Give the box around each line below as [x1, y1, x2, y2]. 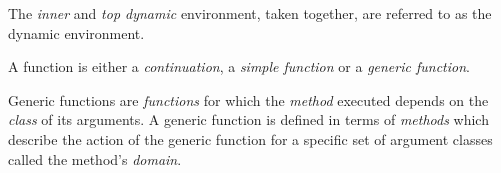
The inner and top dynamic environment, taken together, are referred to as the [8, 3, 492, 23]
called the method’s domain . [8, 148, 182, 169]
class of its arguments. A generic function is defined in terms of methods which [8, 109, 489, 130]
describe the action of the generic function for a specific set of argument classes [8, 128, 493, 149]
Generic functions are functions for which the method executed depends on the [8, 89, 489, 110]
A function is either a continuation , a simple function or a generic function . [8, 56, 470, 77]
